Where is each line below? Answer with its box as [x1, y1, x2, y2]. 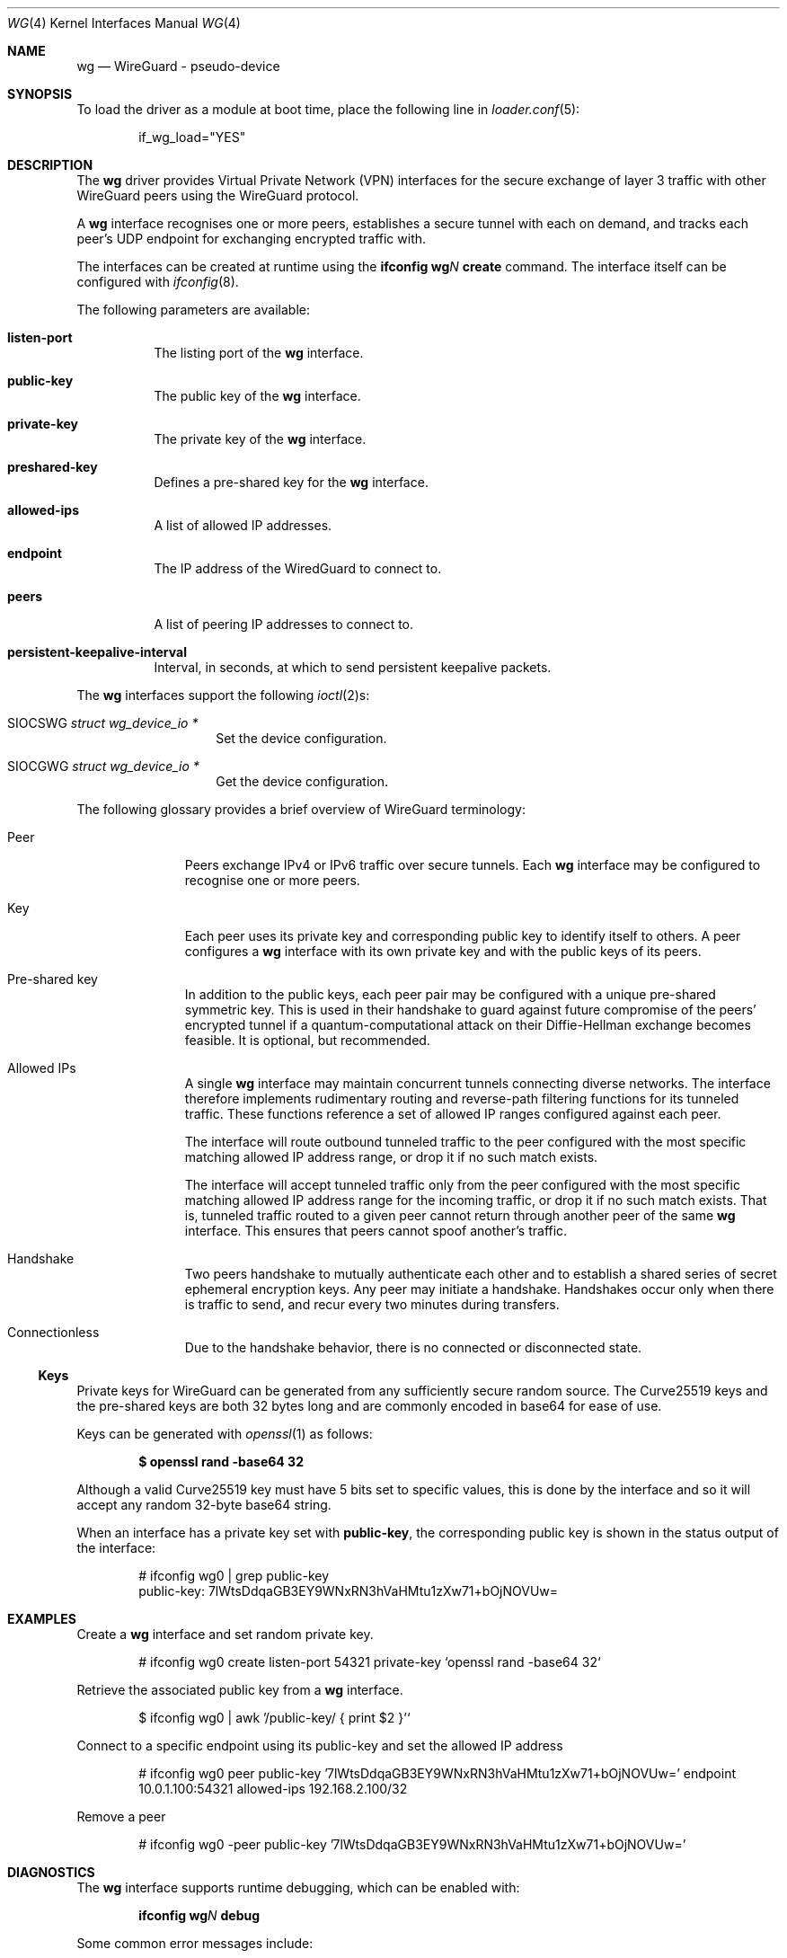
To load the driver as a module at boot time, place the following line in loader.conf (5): [76, 102, 580, 117]
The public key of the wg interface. [154, 388, 361, 403]
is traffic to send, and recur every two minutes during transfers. [184, 1297, 560, 1312]
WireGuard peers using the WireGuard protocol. [76, 188, 359, 203]
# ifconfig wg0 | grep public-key [138, 1568, 330, 1583]
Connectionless [7, 1325, 100, 1340]
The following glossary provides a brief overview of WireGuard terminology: [76, 802, 526, 817]
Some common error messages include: [76, 1936, 314, 1951]
